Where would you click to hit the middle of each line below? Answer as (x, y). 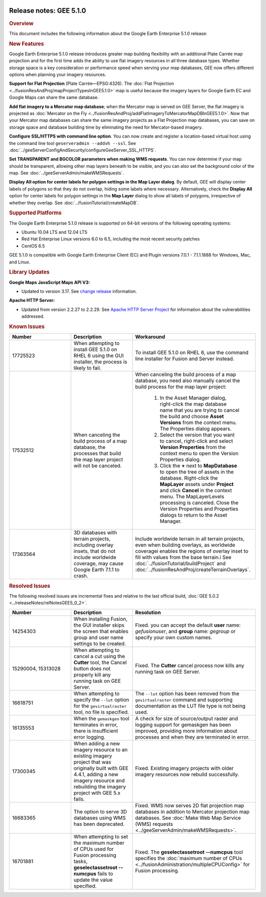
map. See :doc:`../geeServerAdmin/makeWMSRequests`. (66, 173)
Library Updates (29, 272)
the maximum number (99, 843)
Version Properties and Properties (199, 509)
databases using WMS (100, 818)
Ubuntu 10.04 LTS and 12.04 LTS (54, 232)
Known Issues (27, 327)
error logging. (89, 737)
